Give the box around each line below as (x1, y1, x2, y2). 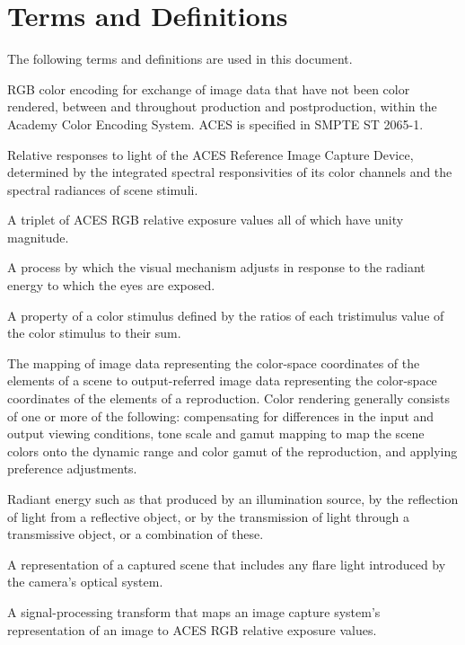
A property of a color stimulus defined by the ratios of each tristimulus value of (7, 305, 444, 324)
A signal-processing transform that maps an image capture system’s (7, 602, 381, 621)
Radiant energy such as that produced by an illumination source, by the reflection (7, 490, 459, 508)
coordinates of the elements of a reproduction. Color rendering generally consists (7, 389, 450, 408)
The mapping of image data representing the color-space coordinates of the (7, 353, 420, 372)
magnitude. (7, 227, 69, 246)
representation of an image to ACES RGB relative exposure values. (7, 620, 377, 639)
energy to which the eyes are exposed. (7, 276, 215, 295)
